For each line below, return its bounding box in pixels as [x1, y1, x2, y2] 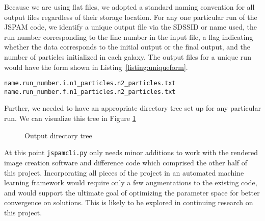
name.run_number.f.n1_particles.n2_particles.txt [4, 88, 176, 95]
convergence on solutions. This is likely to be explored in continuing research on [4, 197, 253, 208]
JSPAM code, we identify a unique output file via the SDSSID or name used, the [4, 21, 257, 32]
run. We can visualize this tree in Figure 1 [4, 113, 136, 124]
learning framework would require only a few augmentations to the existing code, [4, 177, 257, 188]
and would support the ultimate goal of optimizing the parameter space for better [4, 187, 260, 198]
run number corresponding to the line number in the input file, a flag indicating [4, 31, 253, 42]
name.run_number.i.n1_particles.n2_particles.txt [4, 80, 176, 87]
